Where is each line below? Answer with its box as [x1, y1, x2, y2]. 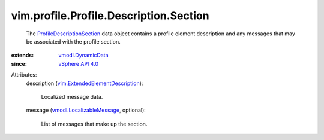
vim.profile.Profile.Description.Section [11, 9, 209, 22]
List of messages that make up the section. [41, 120, 148, 127]
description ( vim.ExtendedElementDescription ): [26, 80, 143, 87]
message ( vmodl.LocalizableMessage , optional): [26, 106, 146, 114]
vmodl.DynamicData [58, 51, 109, 59]
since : [11, 60, 27, 67]
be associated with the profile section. [26, 38, 121, 45]
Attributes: [11, 71, 37, 78]
